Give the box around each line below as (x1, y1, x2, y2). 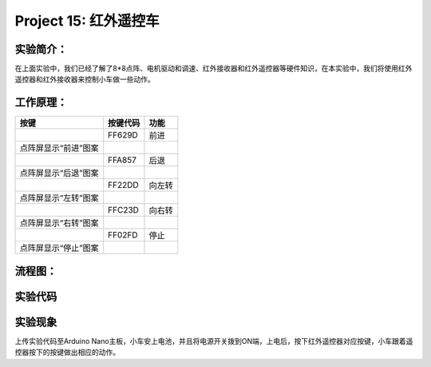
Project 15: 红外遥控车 (14, 12, 160, 30)
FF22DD (108, 180, 139, 191)
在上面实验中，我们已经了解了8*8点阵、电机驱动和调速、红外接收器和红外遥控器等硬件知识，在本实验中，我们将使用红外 (14, 64, 413, 74)
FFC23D (108, 205, 140, 216)
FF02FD (108, 229, 139, 241)
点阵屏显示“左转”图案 (19, 193, 99, 204)
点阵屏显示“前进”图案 (19, 142, 99, 154)
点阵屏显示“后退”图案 (19, 168, 99, 179)
